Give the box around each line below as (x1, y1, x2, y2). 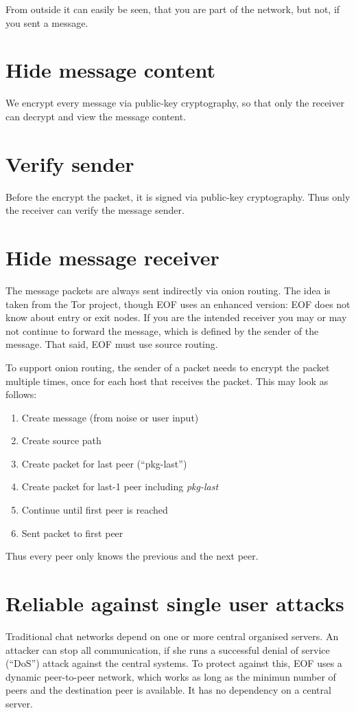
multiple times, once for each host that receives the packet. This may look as (5, 373, 329, 388)
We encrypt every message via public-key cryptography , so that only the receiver (5, 96, 344, 110)
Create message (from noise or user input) (21, 410, 199, 424)
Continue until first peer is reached (21, 503, 168, 517)
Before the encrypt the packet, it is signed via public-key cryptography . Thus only (5, 189, 351, 204)
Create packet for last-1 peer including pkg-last (21, 479, 219, 494)
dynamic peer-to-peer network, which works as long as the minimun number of (5, 669, 336, 683)
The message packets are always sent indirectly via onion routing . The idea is (5, 283, 331, 297)
